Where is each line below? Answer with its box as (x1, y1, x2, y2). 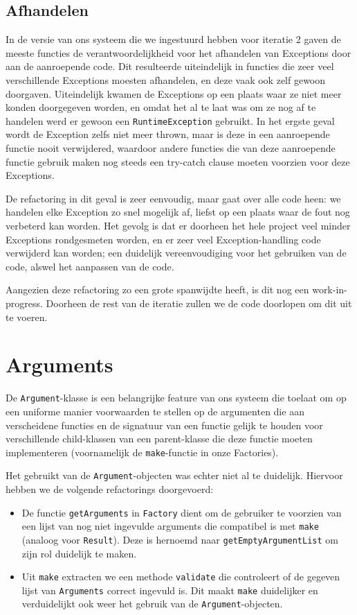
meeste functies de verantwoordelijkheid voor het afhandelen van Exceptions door (6, 45, 351, 60)
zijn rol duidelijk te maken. (21, 546, 137, 560)
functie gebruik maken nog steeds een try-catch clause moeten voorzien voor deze (6, 154, 350, 168)
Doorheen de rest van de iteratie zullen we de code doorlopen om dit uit (46, 295, 352, 310)
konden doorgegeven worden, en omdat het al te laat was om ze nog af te (6, 100, 316, 114)
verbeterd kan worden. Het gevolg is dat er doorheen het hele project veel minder (6, 218, 351, 232)
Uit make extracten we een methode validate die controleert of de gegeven (21, 569, 340, 584)
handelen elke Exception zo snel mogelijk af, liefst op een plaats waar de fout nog (6, 205, 350, 219)
